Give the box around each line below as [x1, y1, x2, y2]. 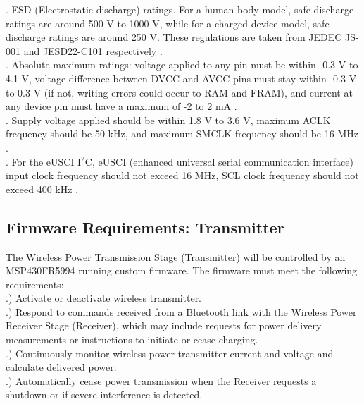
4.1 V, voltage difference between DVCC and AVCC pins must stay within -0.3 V [6, 71, 357, 85]
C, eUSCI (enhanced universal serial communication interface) [84, 154, 353, 169]
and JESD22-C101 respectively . [23, 43, 163, 58]
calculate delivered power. [6, 360, 117, 374]
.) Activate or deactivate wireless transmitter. [6, 290, 202, 305]
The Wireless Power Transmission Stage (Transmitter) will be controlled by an [6, 249, 346, 264]
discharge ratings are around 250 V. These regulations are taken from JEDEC [6, 30, 342, 44]
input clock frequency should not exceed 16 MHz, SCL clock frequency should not [6, 168, 359, 183]
